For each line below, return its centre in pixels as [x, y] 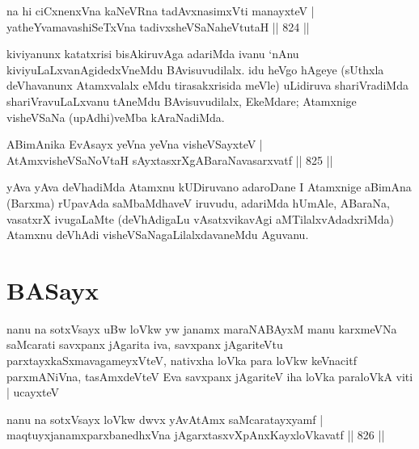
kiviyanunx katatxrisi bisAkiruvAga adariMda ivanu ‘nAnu [153, 54]
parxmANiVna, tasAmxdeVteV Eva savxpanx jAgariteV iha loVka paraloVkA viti [210, 376]
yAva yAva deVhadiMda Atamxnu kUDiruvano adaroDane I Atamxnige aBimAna [209, 187]
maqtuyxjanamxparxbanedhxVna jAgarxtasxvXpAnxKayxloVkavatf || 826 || [196, 435]
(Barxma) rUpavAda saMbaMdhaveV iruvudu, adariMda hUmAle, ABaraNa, [199, 202]
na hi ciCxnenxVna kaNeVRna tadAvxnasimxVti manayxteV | [161, 10]
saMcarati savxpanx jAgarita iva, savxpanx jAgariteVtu [145, 344]
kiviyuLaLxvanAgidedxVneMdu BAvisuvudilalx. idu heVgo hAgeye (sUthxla [195, 69]
